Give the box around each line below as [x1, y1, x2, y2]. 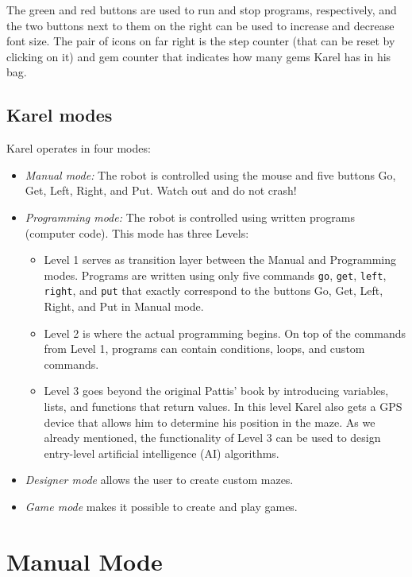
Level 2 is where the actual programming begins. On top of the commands [44, 324, 406, 341]
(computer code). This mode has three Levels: [25, 224, 249, 241]
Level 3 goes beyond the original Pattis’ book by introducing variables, [44, 382, 389, 399]
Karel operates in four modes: [6, 140, 151, 157]
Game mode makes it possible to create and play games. [25, 498, 298, 514]
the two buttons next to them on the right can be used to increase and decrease [6, 17, 395, 33]
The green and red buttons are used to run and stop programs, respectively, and [6, 2, 397, 17]
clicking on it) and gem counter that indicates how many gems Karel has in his [6, 48, 391, 64]
